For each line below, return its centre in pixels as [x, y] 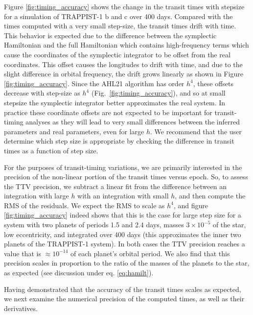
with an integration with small [123, 196]
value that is [23, 253]
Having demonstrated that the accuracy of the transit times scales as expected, [123, 289]
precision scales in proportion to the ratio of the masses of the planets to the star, [127, 263]
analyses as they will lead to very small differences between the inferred [133, 122]
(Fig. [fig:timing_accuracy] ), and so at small [158, 93]
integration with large [36, 196]
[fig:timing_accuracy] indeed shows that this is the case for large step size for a [123, 215]
